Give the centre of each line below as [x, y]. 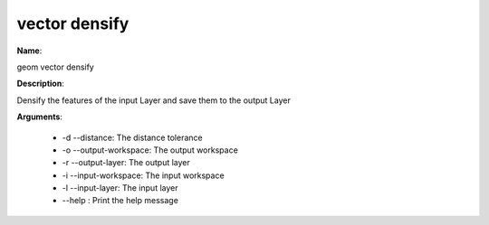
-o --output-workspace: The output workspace [150, 150]
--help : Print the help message [120, 201]
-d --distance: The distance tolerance [132, 137]
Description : [41, 84]
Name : [29, 51]
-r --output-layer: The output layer [126, 163]
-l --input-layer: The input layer [120, 188]
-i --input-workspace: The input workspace [144, 175]
